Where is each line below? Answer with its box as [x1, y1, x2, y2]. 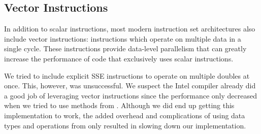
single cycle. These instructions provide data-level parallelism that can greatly [4, 43, 247, 54]
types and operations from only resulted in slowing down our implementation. [4, 120, 246, 130]
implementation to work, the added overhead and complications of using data [4, 110, 245, 120]
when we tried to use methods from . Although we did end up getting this [4, 100, 235, 111]
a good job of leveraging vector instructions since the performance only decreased [4, 90, 257, 100]
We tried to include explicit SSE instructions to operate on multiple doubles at [4, 70, 250, 81]
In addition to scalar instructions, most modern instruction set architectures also [4, 23, 255, 34]
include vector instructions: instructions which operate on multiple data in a [4, 33, 241, 44]
